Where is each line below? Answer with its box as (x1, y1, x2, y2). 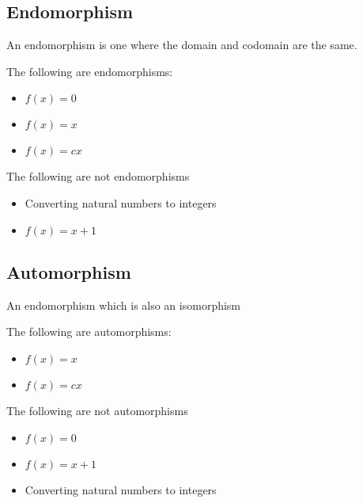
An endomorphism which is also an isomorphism (6, 296, 241, 313)
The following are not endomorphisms (6, 168, 190, 185)
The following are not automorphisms (6, 402, 188, 418)
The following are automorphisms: (6, 323, 172, 340)
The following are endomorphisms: (6, 63, 173, 79)
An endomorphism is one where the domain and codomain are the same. (6, 36, 357, 53)
